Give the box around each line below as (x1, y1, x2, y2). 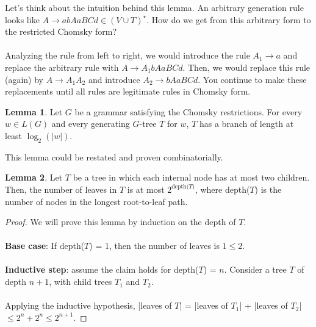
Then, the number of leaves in (5, 182, 117, 195)
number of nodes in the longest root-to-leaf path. (5, 195, 188, 207)
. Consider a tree (224, 263, 287, 276)
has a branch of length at (199, 117, 294, 130)
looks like (5, 13, 40, 26)
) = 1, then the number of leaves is (89, 239, 220, 252)
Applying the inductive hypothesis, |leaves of (5, 299, 172, 312)
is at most (127, 182, 165, 195)
